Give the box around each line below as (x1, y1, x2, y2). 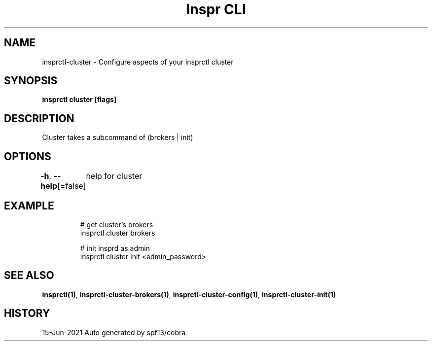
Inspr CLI (186, 1, 246, 18)
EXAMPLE (4, 199, 54, 212)
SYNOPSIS (4, 74, 58, 87)
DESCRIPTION (4, 112, 74, 125)
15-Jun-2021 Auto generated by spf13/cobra (42, 328, 186, 337)
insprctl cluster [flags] (42, 95, 117, 104)
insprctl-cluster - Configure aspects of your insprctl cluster (42, 57, 234, 66)
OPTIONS (4, 150, 51, 163)
